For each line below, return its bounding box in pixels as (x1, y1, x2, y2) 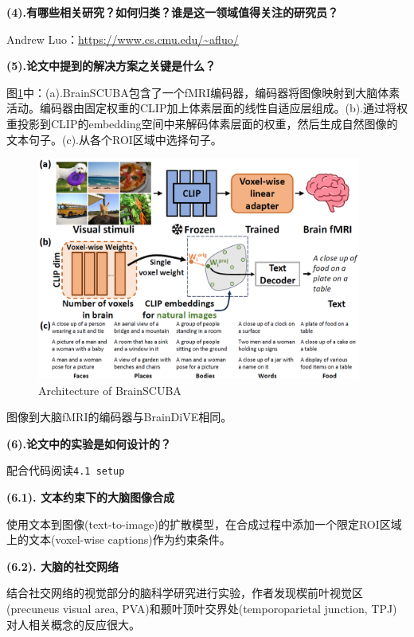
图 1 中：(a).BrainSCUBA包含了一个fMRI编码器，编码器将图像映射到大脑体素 (6, 84, 400, 100)
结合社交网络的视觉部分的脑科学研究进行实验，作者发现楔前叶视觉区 (6, 584, 363, 601)
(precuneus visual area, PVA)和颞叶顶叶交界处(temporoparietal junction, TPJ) (6, 600, 397, 617)
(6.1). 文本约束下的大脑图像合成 (6, 489, 174, 506)
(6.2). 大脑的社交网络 (6, 557, 119, 574)
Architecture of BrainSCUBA (38, 381, 182, 398)
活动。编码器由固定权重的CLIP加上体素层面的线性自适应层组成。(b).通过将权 (6, 100, 408, 116)
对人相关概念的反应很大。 (6, 616, 140, 632)
